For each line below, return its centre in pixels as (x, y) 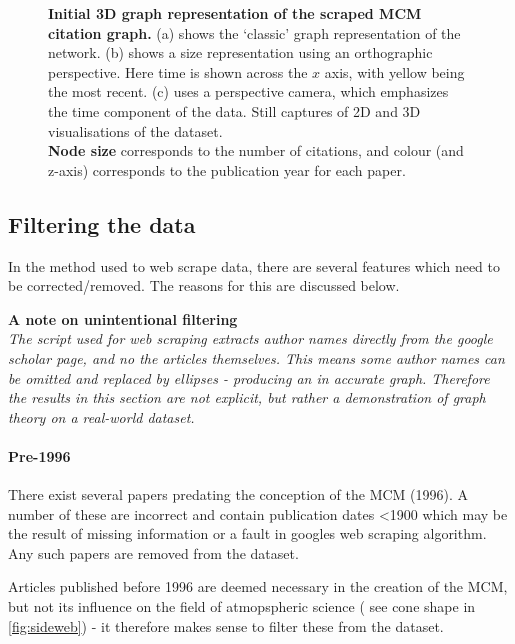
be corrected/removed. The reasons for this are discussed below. (204, 285)
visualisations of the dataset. (135, 130)
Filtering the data (102, 223)
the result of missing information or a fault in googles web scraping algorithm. (247, 533)
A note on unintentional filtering (123, 318)
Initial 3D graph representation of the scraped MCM (235, 13)
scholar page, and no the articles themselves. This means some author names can (256, 357)
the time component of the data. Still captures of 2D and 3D (234, 110)
